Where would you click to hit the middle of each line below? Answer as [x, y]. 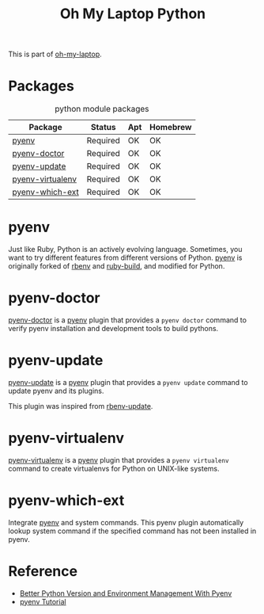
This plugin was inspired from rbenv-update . [81, 406]
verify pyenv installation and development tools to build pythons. [113, 328]
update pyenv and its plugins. [56, 391]
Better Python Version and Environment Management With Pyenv [126, 593]
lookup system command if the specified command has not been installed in [132, 531]
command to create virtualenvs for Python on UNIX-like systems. [114, 468]
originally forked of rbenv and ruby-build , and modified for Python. [117, 266]
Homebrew [171, 128]
